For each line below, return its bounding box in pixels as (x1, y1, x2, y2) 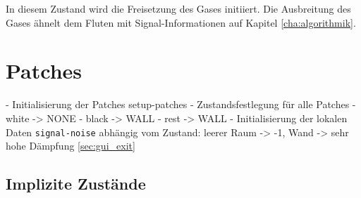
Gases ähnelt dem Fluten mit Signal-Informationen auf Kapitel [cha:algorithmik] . (6, 15, 356, 29)
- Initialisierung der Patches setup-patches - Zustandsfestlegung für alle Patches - (6, 97, 356, 112)
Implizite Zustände (6, 173, 146, 194)
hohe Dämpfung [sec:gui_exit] (6, 138, 135, 153)
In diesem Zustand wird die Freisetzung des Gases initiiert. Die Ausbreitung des (6, 1, 351, 15)
